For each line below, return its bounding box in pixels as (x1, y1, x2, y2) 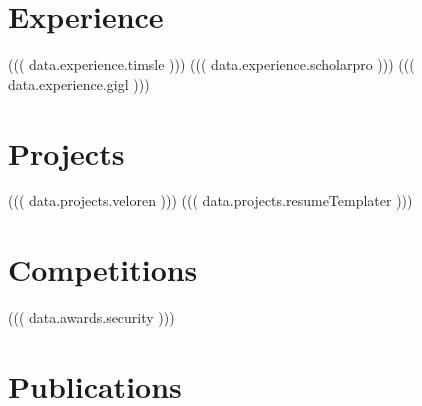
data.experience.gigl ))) (8, 73, 150, 94)
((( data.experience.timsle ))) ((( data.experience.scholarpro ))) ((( (8, 54, 415, 75)
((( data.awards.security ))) (8, 307, 175, 328)
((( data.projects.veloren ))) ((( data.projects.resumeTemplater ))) (8, 190, 413, 211)
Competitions (8, 249, 198, 290)
